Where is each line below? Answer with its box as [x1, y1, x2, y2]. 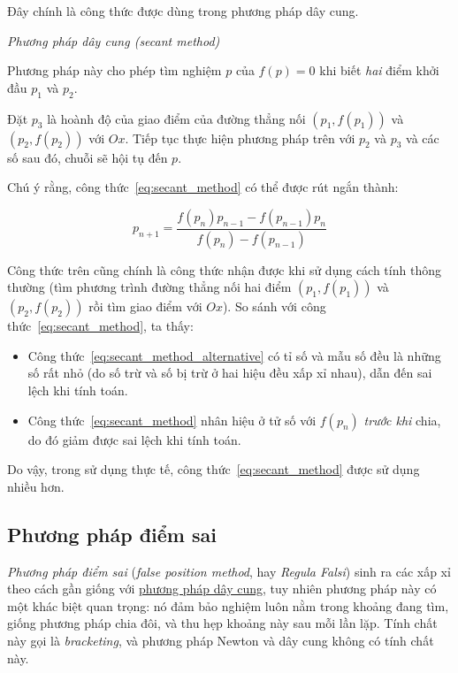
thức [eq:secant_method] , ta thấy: [7, 317, 194, 335]
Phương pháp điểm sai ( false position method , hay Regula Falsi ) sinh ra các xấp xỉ [7, 562, 451, 580]
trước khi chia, [363, 410, 441, 429]
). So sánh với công [222, 297, 326, 316]
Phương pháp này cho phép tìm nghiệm [7, 61, 222, 80]
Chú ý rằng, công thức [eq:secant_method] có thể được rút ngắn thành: [7, 178, 399, 196]
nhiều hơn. [7, 477, 65, 495]
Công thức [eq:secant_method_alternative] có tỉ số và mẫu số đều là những [27, 346, 441, 364]
